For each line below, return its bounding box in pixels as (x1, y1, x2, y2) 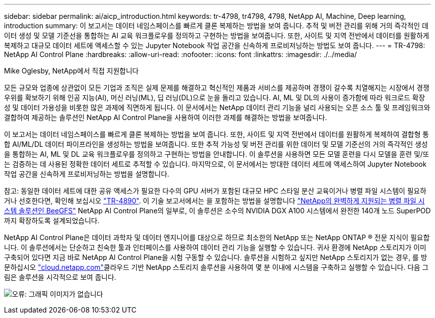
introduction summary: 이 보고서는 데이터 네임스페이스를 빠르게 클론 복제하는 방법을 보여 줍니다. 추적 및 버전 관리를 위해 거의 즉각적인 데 (4, 21, 429, 30)
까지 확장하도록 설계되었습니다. (4, 216, 100, 225)
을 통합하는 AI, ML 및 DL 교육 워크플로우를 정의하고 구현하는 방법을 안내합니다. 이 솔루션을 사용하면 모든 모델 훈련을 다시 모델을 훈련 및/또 (4, 150, 430, 158)
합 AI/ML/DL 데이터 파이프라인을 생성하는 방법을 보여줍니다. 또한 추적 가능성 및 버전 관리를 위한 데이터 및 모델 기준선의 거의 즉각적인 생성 (4, 140, 428, 148)
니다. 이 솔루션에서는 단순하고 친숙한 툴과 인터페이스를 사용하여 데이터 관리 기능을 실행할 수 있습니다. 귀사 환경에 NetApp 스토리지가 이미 (4, 243, 427, 252)
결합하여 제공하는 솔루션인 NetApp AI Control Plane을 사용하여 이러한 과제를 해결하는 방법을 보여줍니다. (4, 113, 327, 122)
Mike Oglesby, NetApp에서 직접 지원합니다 (4, 66, 139, 75)
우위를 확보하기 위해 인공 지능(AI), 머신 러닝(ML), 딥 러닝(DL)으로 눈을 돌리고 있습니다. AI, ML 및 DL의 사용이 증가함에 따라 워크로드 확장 (4, 93, 425, 102)
